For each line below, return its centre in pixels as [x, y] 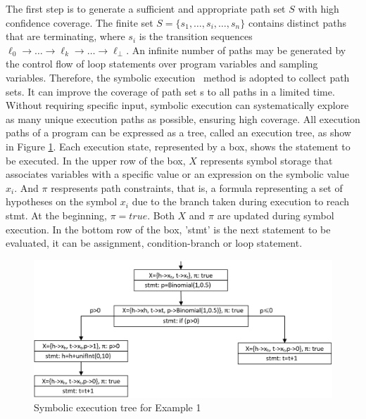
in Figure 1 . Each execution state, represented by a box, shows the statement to [178, 146]
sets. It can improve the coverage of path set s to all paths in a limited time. [170, 91]
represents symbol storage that [266, 160]
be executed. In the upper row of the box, [96, 160]
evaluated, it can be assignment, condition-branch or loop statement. [154, 243]
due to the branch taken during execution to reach [241, 201]
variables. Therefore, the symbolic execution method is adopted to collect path [178, 77]
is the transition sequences [196, 36]
